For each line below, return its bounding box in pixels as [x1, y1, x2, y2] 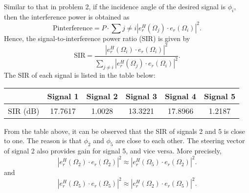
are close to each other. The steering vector [115, 135, 245, 146]
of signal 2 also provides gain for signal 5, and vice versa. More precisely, [4, 146, 222, 156]
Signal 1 [47, 90, 79, 102]
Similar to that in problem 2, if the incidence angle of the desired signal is [4, 1, 226, 11]
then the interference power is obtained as [4, 11, 130, 21]
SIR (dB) [8, 105, 40, 116]
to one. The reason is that [4, 135, 82, 146]
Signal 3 [125, 90, 157, 102]
